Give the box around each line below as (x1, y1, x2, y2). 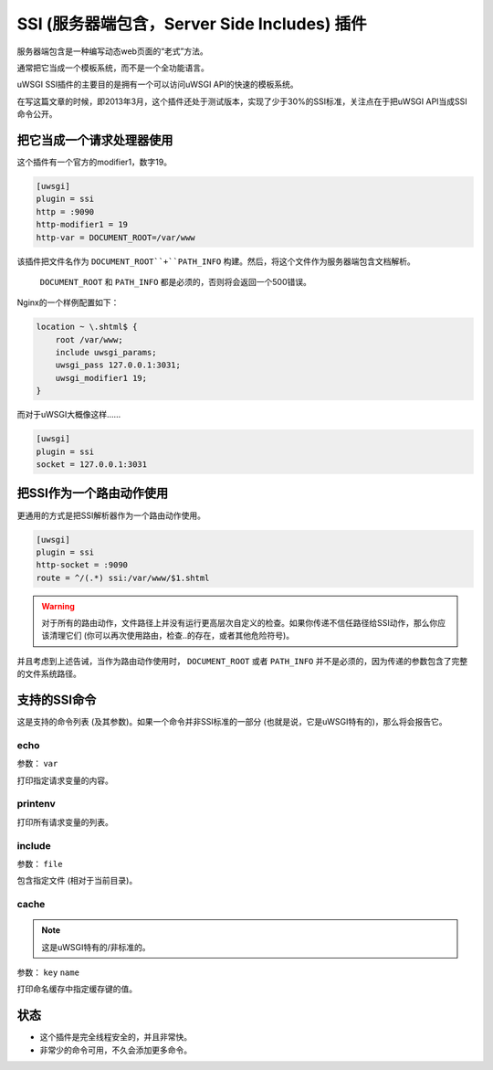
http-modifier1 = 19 (36, 219, 128, 230)
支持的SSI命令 (16, 693, 97, 708)
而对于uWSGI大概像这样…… (16, 409, 121, 420)
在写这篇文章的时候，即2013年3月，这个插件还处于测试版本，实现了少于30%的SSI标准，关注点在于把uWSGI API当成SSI (16, 96, 467, 107)
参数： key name (16, 967, 79, 978)
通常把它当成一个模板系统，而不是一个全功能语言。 (16, 62, 209, 73)
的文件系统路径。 (16, 668, 81, 680)
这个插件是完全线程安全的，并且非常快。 (39, 1032, 192, 1043)
